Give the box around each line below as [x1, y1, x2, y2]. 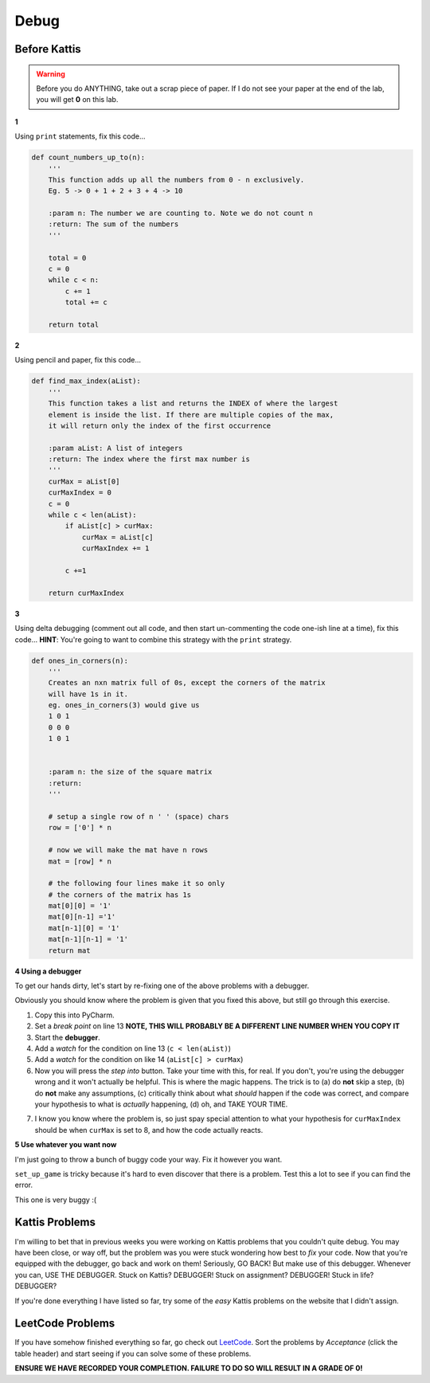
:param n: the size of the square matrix [48, 767, 213, 777]
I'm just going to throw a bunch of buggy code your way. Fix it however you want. [14, 1154, 283, 1164]
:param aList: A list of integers [48, 443, 183, 453]
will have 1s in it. [48, 689, 129, 699]
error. [14, 1180, 33, 1190]
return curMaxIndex [48, 588, 125, 597]
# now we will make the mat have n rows [48, 845, 209, 855]
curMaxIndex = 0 [48, 488, 111, 497]
